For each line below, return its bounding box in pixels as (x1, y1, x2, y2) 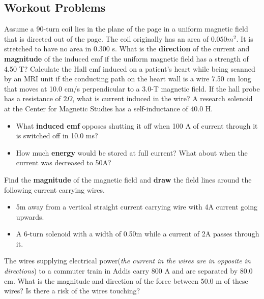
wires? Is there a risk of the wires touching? (4, 285, 140, 296)
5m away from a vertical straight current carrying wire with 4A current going (16, 201, 257, 212)
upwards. (16, 211, 44, 222)
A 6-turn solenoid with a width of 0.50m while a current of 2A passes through (16, 228, 259, 239)
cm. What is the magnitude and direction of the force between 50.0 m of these (4, 275, 248, 286)
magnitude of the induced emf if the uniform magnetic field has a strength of (4, 53, 249, 64)
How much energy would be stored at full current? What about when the (16, 147, 248, 158)
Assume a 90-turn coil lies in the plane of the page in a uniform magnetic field (4, 23, 248, 34)
